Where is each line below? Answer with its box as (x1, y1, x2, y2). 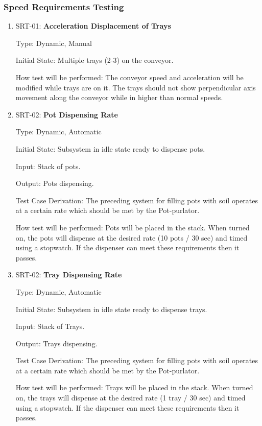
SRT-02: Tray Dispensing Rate (15, 269, 122, 280)
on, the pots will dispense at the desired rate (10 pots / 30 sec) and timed (15, 232, 248, 243)
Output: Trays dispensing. (15, 338, 98, 348)
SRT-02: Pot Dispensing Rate (15, 109, 118, 120)
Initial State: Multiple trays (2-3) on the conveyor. (15, 55, 174, 65)
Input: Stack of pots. (15, 160, 81, 171)
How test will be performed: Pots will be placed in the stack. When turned (15, 222, 250, 232)
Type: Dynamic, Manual (15, 37, 92, 48)
